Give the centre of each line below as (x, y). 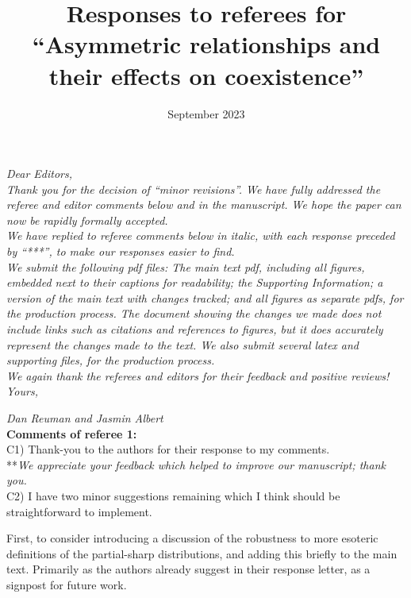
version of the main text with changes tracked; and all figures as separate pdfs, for (205, 297)
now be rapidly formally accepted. (87, 220)
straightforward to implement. (79, 511)
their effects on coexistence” (206, 75)
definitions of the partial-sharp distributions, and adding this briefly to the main (202, 553)
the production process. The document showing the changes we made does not (194, 313)
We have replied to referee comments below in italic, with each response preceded (201, 235)
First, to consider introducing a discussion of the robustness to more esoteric (192, 538)
